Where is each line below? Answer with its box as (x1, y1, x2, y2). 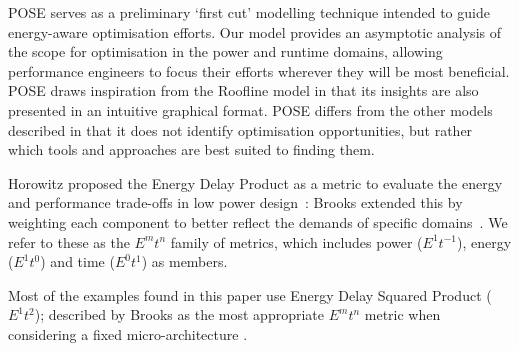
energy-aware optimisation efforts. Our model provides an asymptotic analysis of (8, 21, 501, 42)
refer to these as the (8, 231, 130, 252)
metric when (364, 304, 441, 325)
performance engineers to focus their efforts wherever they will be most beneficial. (8, 60, 510, 81)
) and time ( (40, 251, 115, 272)
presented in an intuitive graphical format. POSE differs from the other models (8, 99, 493, 120)
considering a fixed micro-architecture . (8, 323, 248, 344)
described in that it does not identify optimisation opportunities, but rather (8, 119, 473, 140)
